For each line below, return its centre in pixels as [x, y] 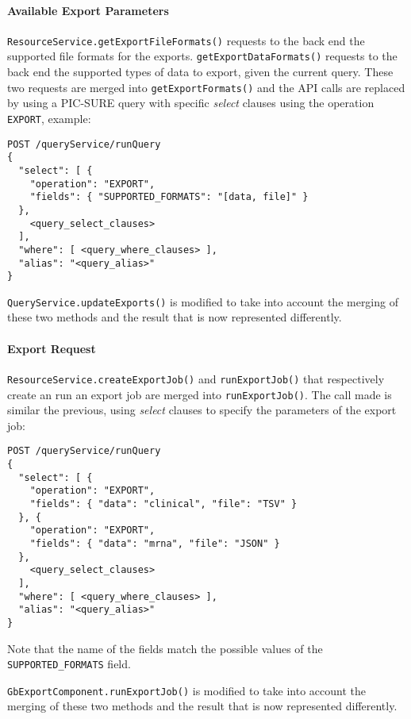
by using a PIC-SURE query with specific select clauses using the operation [191, 103]
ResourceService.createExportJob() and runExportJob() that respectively [196, 378]
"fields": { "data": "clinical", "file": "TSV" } [163, 504]
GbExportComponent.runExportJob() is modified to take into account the [186, 690]
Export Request [52, 348]
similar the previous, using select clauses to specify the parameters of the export [202, 410]
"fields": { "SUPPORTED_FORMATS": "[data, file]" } [169, 197]
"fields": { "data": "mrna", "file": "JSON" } [155, 543]
